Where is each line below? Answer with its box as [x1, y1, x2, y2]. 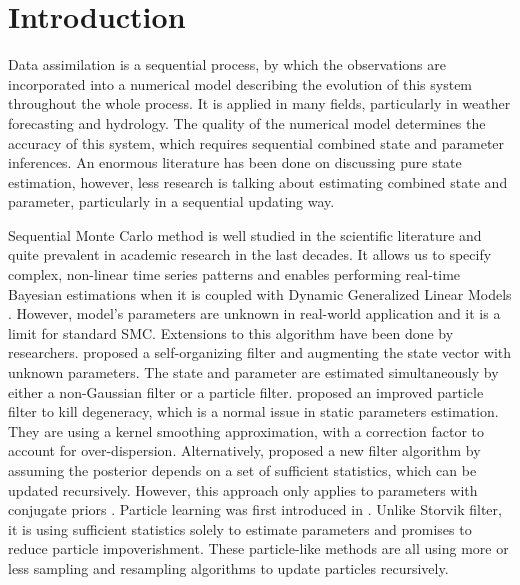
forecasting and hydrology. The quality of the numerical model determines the [8, 112, 486, 133]
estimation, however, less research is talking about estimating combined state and [8, 171, 508, 192]
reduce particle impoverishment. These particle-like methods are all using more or [8, 538, 509, 559]
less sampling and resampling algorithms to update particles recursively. [8, 557, 449, 578]
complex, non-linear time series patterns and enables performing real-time [8, 264, 461, 285]
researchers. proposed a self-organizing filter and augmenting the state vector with [8, 342, 512, 363]
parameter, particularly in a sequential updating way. [8, 191, 335, 212]
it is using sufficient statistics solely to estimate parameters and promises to [8, 518, 472, 539]
